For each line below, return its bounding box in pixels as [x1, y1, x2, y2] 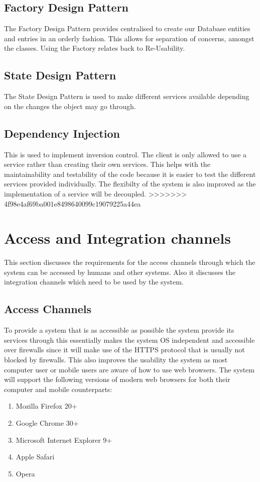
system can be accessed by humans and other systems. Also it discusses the [4, 266, 235, 277]
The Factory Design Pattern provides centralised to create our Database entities [4, 23, 250, 34]
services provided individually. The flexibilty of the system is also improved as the [4, 178, 256, 189]
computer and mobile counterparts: [4, 383, 112, 394]
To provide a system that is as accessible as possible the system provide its [4, 325, 234, 335]
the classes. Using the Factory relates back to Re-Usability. [4, 43, 185, 53]
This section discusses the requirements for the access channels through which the [4, 257, 255, 267]
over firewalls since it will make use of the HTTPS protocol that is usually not [4, 344, 245, 355]
